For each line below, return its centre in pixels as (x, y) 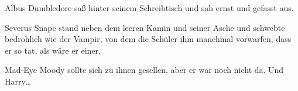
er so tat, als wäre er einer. (53, 50)
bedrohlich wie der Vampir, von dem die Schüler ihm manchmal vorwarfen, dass (148, 39)
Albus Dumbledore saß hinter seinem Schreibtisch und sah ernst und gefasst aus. (149, 8)
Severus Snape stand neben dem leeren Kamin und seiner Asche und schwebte (145, 27)
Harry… (18, 81)
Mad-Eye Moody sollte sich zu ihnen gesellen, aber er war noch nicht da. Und (144, 70)
